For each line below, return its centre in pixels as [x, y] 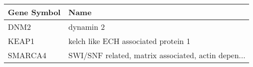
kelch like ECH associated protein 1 [129, 41]
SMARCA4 [27, 55]
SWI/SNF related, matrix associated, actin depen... [157, 55]
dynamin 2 [87, 27]
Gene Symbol [34, 12]
